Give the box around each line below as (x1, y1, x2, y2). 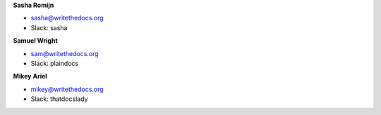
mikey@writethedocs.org (30, 85, 104, 93)
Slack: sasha (30, 23, 68, 32)
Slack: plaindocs (30, 59, 79, 67)
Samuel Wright (13, 36, 58, 45)
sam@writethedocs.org (30, 49, 99, 57)
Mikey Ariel (13, 72, 47, 81)
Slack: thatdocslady (30, 95, 88, 103)
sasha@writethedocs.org (30, 14, 104, 22)
